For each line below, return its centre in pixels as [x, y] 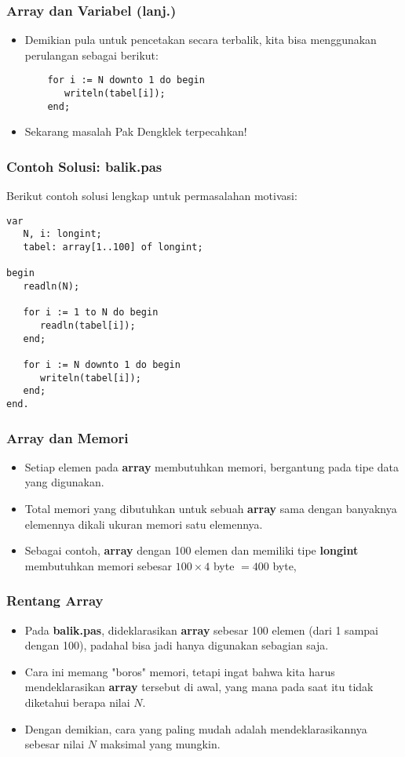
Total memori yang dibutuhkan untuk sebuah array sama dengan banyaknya [211, 509]
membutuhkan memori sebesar [99, 565]
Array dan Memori [67, 437]
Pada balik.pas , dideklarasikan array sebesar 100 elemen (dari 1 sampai [201, 630]
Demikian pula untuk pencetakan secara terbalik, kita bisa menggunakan [201, 40]
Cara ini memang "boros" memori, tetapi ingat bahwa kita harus [180, 671]
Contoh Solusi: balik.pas [84, 166]
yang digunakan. [64, 482]
